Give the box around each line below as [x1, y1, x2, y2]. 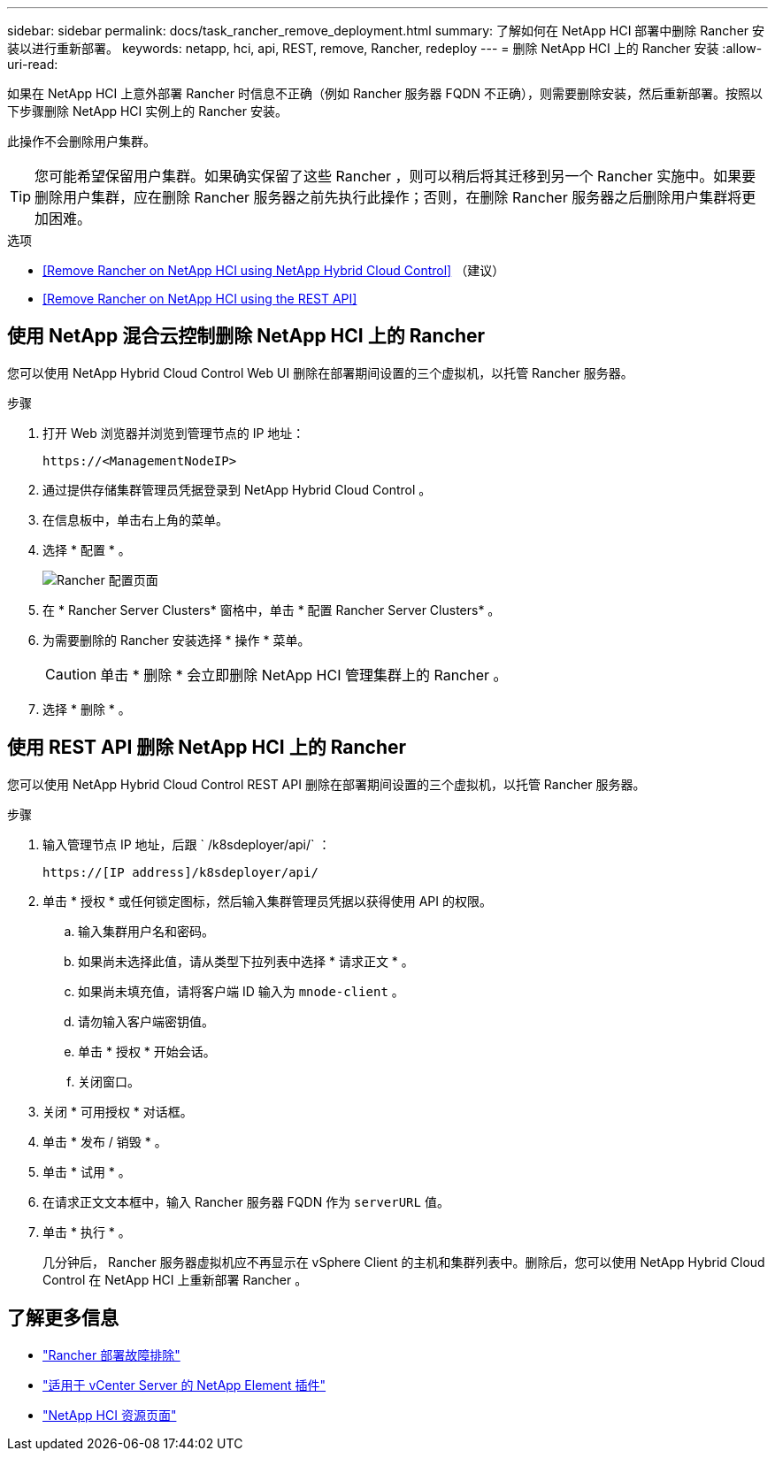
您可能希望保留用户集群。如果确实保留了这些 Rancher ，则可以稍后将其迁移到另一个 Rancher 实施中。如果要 [35, 167, 756, 185]
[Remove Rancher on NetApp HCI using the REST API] [42, 291, 357, 306]
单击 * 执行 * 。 [42, 1224, 131, 1239]
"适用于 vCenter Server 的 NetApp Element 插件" [42, 1377, 326, 1393]
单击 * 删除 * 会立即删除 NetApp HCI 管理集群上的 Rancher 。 [100, 665, 508, 684]
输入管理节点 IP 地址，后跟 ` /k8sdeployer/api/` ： [42, 836, 331, 852]
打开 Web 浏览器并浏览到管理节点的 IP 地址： [42, 425, 305, 441]
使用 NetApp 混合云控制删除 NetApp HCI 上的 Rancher [7, 325, 486, 348]
